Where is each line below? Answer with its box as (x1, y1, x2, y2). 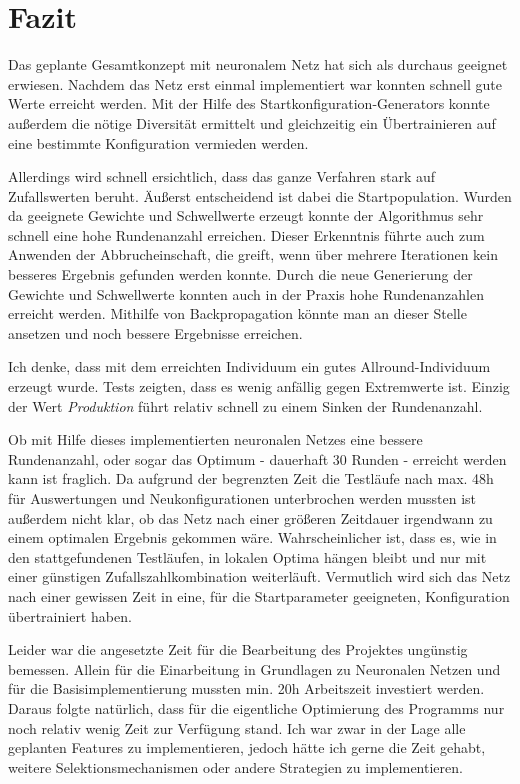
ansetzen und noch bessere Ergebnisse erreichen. (8, 322, 303, 343)
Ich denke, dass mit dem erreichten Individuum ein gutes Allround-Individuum (8, 356, 491, 377)
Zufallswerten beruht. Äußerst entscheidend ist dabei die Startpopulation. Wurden (8, 185, 512, 206)
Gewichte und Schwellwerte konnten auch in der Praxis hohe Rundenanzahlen (8, 283, 484, 304)
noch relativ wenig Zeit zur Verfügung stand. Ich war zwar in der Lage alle (8, 717, 466, 738)
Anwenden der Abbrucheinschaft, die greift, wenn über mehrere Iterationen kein (8, 244, 498, 265)
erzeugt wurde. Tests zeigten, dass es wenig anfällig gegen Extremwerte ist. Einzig (8, 376, 510, 397)
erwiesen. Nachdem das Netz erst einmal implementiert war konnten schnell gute (8, 73, 502, 94)
